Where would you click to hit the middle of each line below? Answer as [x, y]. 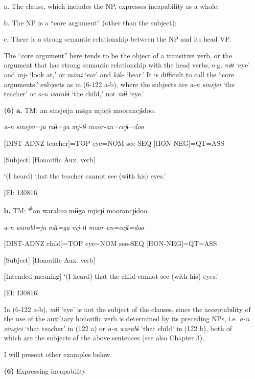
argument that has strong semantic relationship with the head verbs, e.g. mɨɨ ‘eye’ [127, 65]
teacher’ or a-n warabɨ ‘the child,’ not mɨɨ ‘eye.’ [74, 94]
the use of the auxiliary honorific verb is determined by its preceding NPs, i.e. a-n [127, 319]
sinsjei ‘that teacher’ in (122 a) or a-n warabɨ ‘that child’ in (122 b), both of [118, 328]
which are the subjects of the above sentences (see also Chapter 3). [104, 338]
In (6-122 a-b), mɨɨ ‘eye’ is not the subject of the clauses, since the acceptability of [127, 309]
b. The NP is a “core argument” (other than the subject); [90, 22]
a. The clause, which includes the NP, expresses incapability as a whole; [112, 6]
